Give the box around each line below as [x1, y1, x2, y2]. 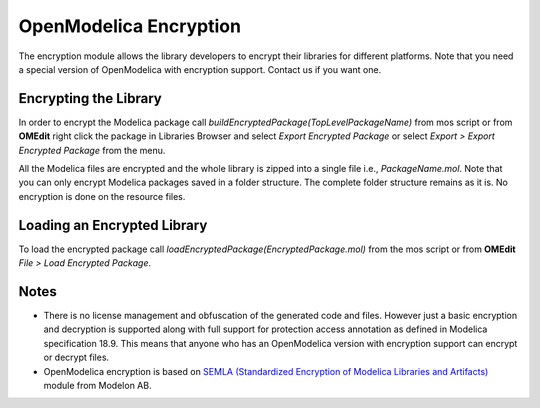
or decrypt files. [43, 351, 110, 364]
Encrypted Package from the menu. [18, 144, 166, 156]
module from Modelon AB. [43, 379, 152, 391]
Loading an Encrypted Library [18, 216, 208, 234]
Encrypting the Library [18, 90, 162, 107]
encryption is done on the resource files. [18, 190, 186, 202]
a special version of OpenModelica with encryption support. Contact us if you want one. [18, 63, 382, 75]
